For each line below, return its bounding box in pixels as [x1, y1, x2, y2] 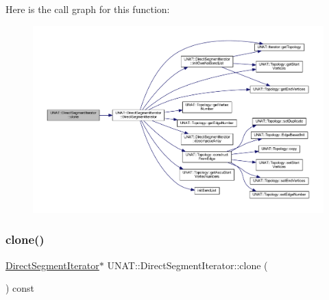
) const [5, 281, 35, 295]
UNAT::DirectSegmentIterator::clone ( [107, 258, 268, 272]
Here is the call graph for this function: [5, 2, 170, 16]
